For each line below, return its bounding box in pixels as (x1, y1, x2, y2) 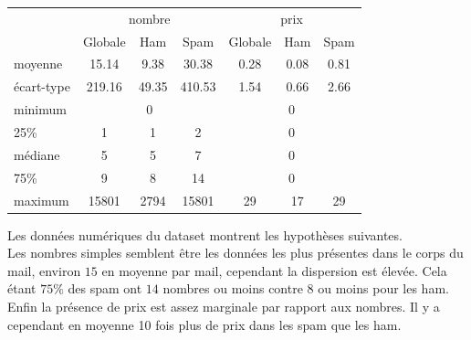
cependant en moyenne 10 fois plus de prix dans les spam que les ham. (7, 314, 402, 334)
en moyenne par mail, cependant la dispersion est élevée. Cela (101, 260, 447, 280)
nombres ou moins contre (162, 279, 303, 298)
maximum (14, 190, 69, 209)
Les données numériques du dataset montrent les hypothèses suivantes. (7, 225, 403, 244)
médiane (14, 144, 60, 164)
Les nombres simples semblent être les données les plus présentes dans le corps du (7, 243, 464, 262)
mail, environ (7, 260, 81, 280)
